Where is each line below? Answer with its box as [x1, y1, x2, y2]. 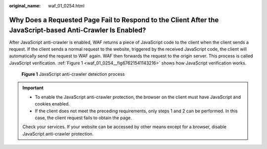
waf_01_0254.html [48, 3, 85, 8]
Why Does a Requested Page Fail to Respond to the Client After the [9, 15, 219, 24]
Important [22, 85, 44, 91]
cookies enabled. [35, 101, 70, 107]
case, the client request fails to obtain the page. [35, 115, 132, 121]
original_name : [9, 3, 41, 8]
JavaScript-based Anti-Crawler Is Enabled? [9, 26, 146, 35]
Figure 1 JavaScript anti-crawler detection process [21, 71, 125, 77]
